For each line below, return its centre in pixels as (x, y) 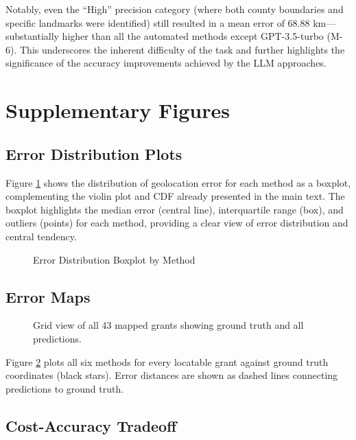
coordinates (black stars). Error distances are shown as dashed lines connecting (172, 375)
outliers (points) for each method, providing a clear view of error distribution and (177, 223)
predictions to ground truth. (65, 388)
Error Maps (48, 296)
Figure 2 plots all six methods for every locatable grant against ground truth (167, 361)
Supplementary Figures (118, 110)
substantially (32, 36)
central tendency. (41, 236)
